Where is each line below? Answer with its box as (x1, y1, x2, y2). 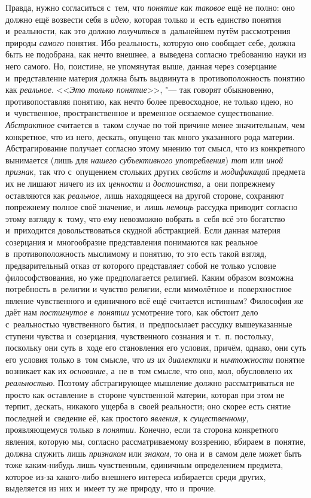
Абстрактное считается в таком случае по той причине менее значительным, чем (5, 118, 305, 130)
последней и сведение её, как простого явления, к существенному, (5, 411, 249, 424)
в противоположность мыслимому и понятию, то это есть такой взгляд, (5, 247, 267, 260)
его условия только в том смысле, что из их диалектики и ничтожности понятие (5, 353, 305, 365)
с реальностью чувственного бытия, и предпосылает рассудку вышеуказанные (5, 318, 292, 330)
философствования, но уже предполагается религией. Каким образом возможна (5, 271, 294, 283)
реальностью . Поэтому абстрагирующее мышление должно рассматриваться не (5, 376, 295, 388)
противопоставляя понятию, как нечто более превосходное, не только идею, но (5, 95, 294, 107)
